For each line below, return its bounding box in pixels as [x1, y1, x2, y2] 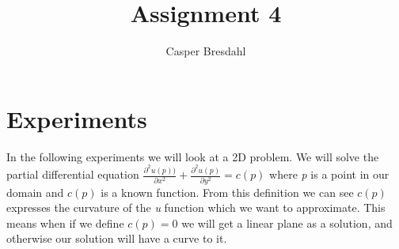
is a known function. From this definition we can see [101, 183, 354, 200]
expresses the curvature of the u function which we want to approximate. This [6, 199, 386, 216]
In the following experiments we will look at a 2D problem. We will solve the [6, 148, 379, 164]
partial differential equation [6, 166, 139, 183]
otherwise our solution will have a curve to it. [6, 230, 227, 247]
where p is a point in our [269, 166, 389, 183]
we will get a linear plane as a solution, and [181, 214, 393, 231]
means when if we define [6, 214, 124, 231]
